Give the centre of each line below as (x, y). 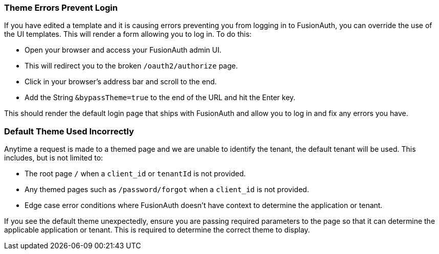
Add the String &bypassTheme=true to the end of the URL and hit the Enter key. (160, 98)
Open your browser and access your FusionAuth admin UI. (123, 50)
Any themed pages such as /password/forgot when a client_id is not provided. (167, 190)
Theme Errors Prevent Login (61, 8)
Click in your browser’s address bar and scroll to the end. (121, 82)
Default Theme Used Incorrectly (69, 131)
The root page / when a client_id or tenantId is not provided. (135, 174)
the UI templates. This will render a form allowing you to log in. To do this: (128, 34)
